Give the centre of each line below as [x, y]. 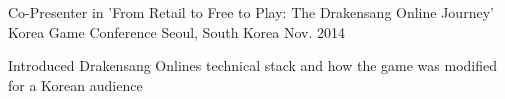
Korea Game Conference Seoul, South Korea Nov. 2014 [177, 31]
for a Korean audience [75, 84]
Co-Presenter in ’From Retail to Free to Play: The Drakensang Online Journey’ [251, 12]
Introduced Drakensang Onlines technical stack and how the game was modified [253, 65]
